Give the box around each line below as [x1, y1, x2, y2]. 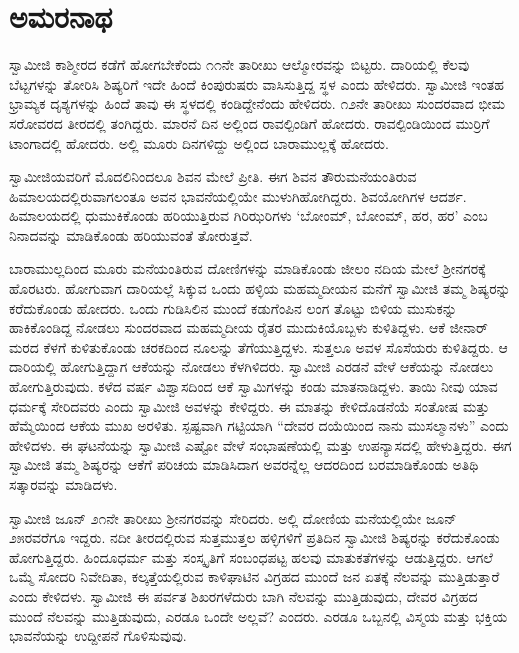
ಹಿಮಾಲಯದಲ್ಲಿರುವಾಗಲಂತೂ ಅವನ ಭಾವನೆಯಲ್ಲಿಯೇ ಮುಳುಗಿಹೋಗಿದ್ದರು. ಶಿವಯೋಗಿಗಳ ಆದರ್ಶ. [9, 185, 467, 206]
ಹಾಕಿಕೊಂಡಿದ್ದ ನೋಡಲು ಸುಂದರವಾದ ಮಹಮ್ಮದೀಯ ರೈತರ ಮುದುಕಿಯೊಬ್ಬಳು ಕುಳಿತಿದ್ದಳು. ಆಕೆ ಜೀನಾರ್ [9, 317, 488, 338]
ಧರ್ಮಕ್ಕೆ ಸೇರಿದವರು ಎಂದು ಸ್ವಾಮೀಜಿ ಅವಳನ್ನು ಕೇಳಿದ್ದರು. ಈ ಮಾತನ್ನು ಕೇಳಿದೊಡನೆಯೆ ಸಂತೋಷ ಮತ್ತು [9, 395, 490, 416]
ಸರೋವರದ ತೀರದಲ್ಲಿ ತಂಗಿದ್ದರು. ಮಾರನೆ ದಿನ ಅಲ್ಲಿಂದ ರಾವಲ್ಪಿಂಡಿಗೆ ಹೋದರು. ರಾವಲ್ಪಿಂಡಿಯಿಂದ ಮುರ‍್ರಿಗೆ [9, 112, 490, 133]
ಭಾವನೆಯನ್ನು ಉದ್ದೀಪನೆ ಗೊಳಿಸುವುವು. [9, 625, 187, 646]
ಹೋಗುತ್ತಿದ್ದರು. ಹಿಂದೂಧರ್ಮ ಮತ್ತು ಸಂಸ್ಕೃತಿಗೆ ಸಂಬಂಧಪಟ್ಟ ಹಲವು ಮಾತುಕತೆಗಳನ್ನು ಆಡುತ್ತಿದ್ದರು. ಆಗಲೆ [9, 546, 493, 567]
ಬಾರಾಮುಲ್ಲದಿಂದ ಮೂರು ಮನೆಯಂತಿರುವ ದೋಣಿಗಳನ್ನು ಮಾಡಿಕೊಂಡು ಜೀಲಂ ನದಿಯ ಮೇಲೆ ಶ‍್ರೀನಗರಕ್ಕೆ [9, 258, 486, 279]
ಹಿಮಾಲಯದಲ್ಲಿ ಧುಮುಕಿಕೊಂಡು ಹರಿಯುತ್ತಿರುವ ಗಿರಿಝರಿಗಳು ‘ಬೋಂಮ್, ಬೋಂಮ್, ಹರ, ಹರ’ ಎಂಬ [9, 205, 488, 226]
